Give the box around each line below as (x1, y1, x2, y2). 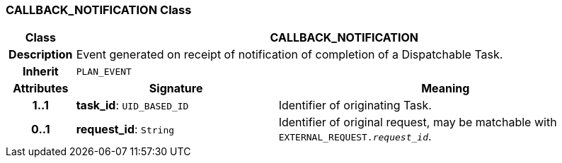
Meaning (421, 81, 470, 96)
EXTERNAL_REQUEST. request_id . (278, 129, 432, 144)
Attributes (13, 81, 69, 96)
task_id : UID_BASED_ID (76, 98, 189, 113)
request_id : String (76, 122, 175, 137)
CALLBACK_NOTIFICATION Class (6, 3, 192, 17)
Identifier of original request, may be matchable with (278, 115, 557, 130)
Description (8, 47, 73, 62)
